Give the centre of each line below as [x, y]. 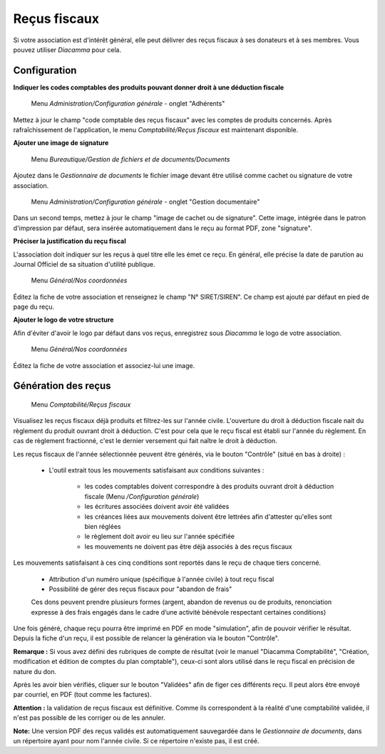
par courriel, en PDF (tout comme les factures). [82, 695]
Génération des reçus [62, 386]
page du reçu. [34, 307]
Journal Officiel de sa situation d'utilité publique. [84, 264]
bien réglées [103, 526]
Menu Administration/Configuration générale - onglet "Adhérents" [128, 104]
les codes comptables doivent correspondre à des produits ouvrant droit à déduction [209, 487]
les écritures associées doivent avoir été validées [157, 507]
